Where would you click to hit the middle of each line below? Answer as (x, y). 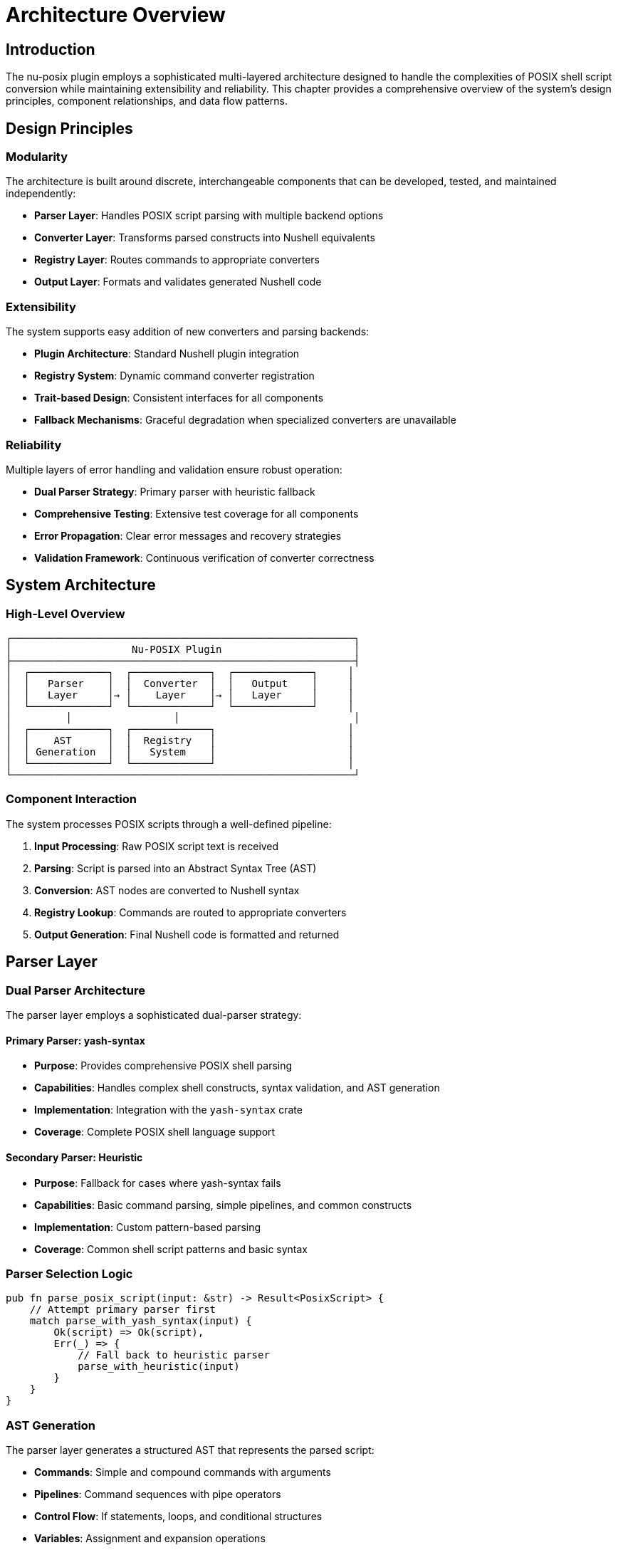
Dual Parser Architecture (75, 990)
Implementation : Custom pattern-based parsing (148, 1227)
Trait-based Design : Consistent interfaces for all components (179, 398)
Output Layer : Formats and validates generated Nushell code (178, 282)
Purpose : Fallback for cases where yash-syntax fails (158, 1183)
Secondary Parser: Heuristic (74, 1157)
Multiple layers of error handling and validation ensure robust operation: (174, 469)
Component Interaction (71, 799)
